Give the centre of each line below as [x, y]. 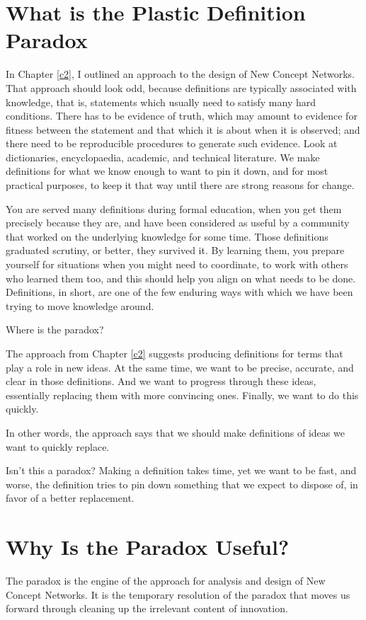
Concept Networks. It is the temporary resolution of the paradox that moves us [178, 594]
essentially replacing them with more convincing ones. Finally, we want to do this [182, 395]
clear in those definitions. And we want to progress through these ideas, [161, 381]
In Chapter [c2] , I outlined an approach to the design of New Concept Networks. [180, 74]
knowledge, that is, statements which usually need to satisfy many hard [161, 102]
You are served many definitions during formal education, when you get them [174, 208]
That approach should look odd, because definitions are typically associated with [181, 87]
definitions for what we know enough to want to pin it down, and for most [167, 171]
